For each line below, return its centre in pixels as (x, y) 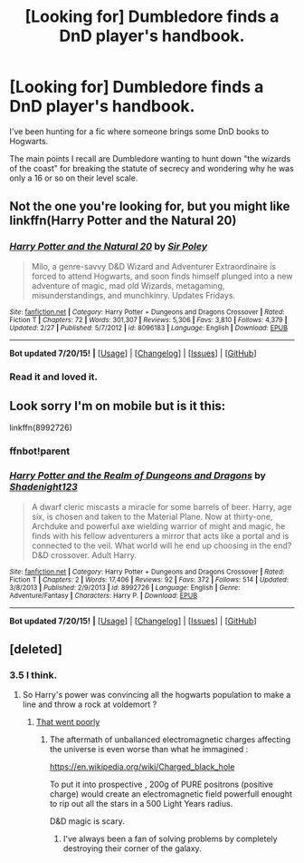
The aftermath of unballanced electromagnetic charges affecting (170, 740)
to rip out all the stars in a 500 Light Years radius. (141, 804)
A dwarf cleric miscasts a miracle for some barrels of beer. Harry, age (161, 506)
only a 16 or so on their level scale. (74, 178)
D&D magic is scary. (87, 821)
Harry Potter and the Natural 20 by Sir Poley (109, 247)
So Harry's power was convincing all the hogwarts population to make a (157, 695)
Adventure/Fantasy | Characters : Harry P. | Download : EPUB (104, 595)
